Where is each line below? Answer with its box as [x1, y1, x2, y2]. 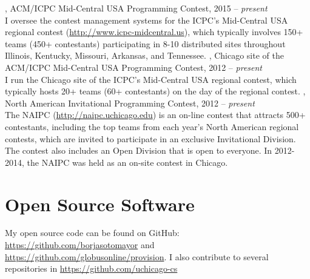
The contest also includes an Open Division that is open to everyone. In [5, 144, 272, 157]
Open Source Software [5, 191, 195, 216]
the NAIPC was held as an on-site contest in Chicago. [27, 156, 228, 168]
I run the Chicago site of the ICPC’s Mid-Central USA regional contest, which [5, 73, 297, 85]
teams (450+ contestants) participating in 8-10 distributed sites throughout [5, 37, 286, 50]
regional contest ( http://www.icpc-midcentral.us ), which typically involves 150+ [5, 25, 303, 38]
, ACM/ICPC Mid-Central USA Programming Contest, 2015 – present [5, 2, 268, 14]
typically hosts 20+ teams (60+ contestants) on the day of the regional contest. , [5, 85, 306, 97]
